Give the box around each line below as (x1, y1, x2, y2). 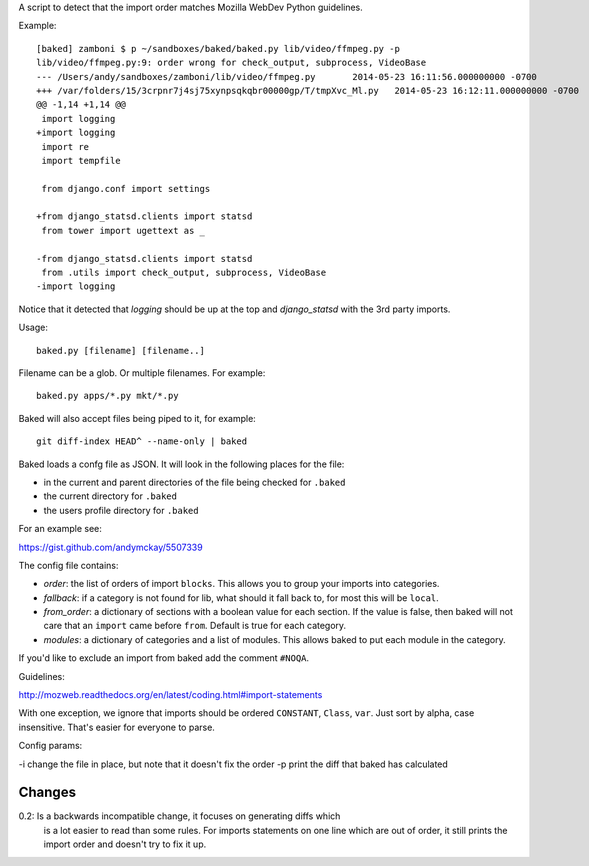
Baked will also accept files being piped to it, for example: (18, 412, 257, 424)
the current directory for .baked (43, 490, 177, 502)
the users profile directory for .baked (43, 504, 199, 516)
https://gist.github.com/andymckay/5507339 (18, 541, 204, 553)
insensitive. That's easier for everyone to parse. (18, 721, 215, 733)
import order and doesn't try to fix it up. (43, 838, 207, 850)
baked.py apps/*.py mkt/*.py (36, 390, 179, 402)
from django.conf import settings (41, 183, 211, 194)
